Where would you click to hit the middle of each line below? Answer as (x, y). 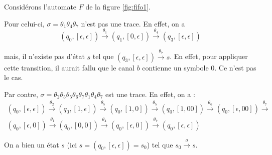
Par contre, (21, 94)
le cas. (14, 77)
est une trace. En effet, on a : (150, 94)
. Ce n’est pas (235, 67)
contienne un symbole (175, 67)
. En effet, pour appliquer (209, 56)
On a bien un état (32, 144)
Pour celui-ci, (24, 23)
